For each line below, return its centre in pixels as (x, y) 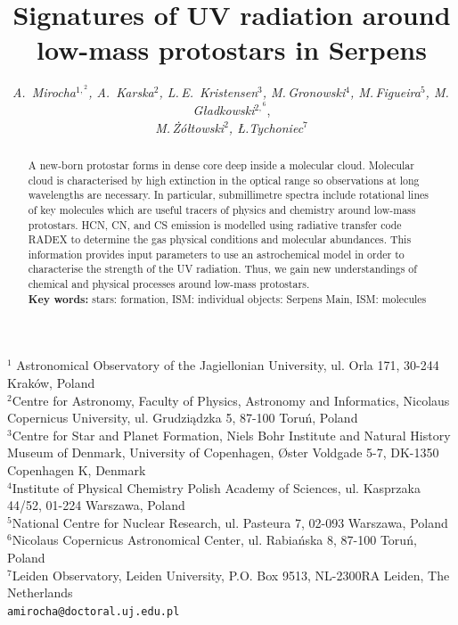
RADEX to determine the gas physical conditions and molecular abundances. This (220, 239)
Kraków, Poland (51, 383)
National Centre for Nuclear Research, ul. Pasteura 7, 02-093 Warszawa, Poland (230, 522)
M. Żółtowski (190, 127)
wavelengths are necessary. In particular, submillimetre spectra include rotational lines (228, 195)
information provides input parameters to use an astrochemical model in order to (216, 254)
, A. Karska (121, 92)
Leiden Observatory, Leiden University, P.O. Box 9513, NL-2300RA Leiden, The (231, 575)
